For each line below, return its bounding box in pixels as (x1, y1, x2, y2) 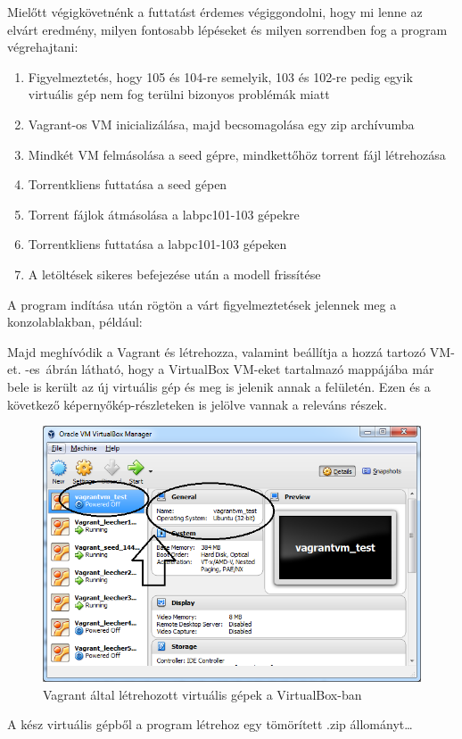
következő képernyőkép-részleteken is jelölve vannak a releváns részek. (7, 394, 387, 413)
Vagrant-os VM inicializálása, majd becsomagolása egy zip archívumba (28, 114, 415, 133)
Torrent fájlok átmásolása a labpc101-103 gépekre (28, 204, 300, 223)
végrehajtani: (7, 37, 78, 56)
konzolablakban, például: (7, 312, 143, 331)
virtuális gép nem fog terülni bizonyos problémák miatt (28, 85, 330, 104)
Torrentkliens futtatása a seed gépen (28, 175, 227, 194)
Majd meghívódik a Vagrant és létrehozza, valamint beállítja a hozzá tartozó (7, 342, 426, 361)
